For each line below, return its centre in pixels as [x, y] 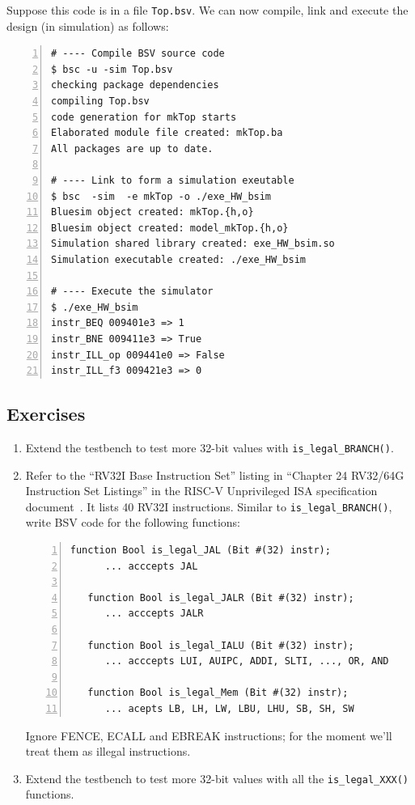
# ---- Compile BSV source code [138, 54]
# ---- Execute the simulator [132, 292]
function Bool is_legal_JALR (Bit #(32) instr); [221, 597]
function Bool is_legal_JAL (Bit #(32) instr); [200, 551]
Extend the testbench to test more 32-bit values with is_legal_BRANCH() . [210, 447]
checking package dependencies [135, 85]
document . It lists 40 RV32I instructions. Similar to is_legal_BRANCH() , [209, 506]
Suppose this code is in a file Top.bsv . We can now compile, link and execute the [207, 10]
